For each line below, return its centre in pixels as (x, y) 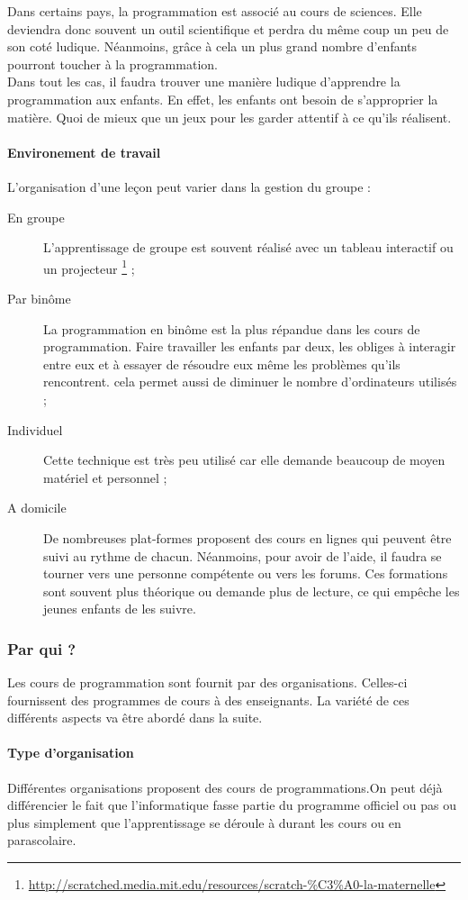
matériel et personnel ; (105, 477)
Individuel (35, 429)
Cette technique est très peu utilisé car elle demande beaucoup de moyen (244, 460)
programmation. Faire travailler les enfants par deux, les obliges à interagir (250, 346)
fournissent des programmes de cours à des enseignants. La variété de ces (208, 700)
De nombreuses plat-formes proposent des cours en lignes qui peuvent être (247, 537)
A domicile (37, 508)
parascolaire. (42, 840)
